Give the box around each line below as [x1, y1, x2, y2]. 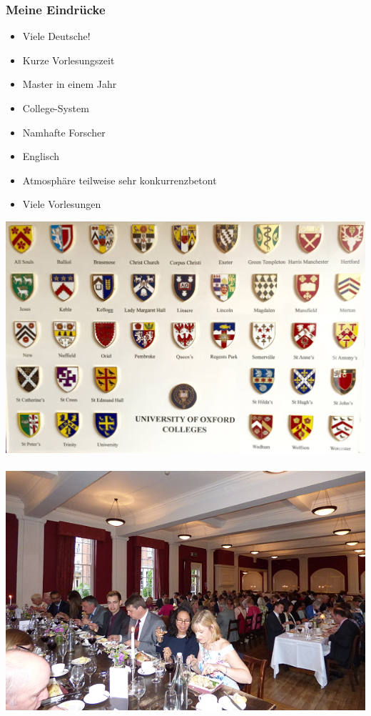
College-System [22, 101, 89, 115]
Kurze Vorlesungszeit [22, 52, 115, 67]
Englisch [22, 149, 60, 164]
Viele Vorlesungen [22, 197, 101, 212]
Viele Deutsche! [22, 29, 91, 44]
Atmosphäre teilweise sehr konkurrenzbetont [22, 172, 217, 187]
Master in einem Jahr [22, 76, 117, 91]
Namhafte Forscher [22, 124, 106, 139]
